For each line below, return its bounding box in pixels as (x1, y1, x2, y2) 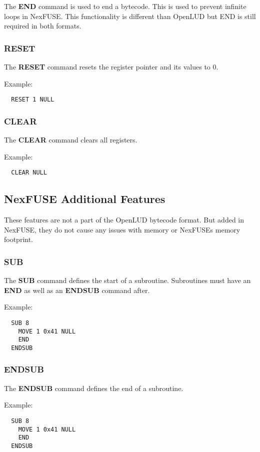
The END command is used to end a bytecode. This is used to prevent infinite (4, 1, 246, 11)
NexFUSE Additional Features (4, 191, 165, 206)
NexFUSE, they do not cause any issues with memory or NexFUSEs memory (4, 224, 240, 234)
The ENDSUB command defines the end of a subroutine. (4, 382, 183, 393)
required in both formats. (4, 20, 81, 31)
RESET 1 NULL (11, 96, 54, 103)
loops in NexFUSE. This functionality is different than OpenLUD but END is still (4, 10, 256, 21)
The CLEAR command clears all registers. (4, 134, 137, 145)
